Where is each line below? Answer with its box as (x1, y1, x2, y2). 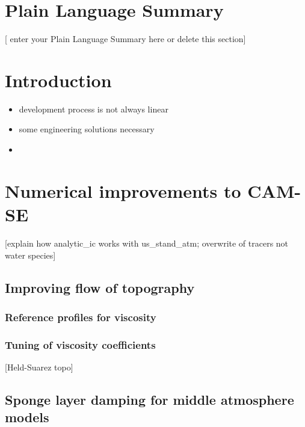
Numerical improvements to (5, 178, 241, 203)
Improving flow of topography (5, 278, 195, 296)
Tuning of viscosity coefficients (5, 337, 156, 352)
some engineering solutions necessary (19, 123, 155, 135)
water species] (5, 248, 56, 261)
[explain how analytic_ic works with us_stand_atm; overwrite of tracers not (5, 236, 289, 249)
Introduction (5, 67, 112, 92)
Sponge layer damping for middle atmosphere (5, 390, 294, 408)
